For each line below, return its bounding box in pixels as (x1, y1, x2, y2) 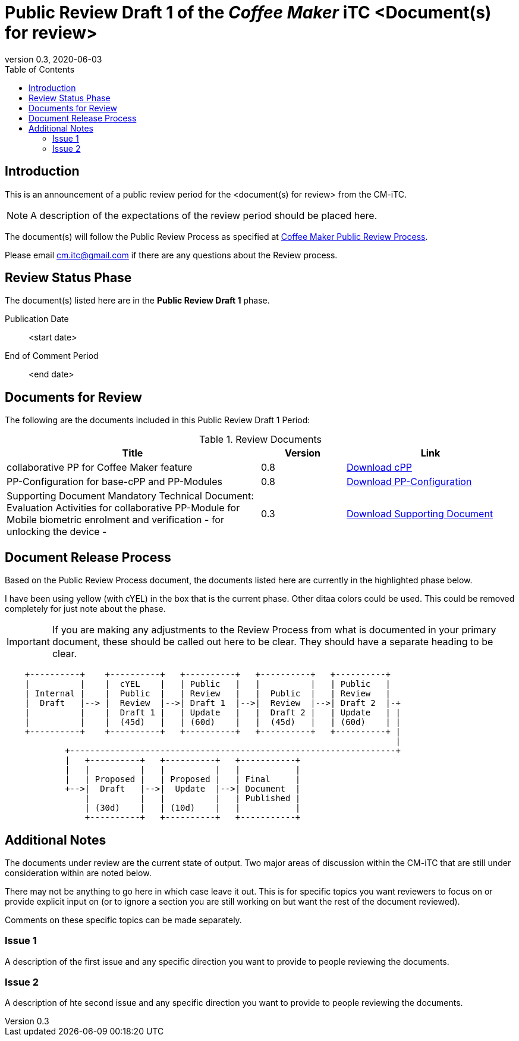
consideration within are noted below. (5, 867, 152, 878)
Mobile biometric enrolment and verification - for (7, 514, 224, 526)
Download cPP (346, 461, 412, 474)
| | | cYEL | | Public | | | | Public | (24, 679, 391, 689)
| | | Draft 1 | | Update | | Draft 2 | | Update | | (24, 708, 401, 718)
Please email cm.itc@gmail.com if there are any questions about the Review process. (5, 249, 338, 260)
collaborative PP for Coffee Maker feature (7, 461, 193, 474)
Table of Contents (5, 64, 75, 74)
